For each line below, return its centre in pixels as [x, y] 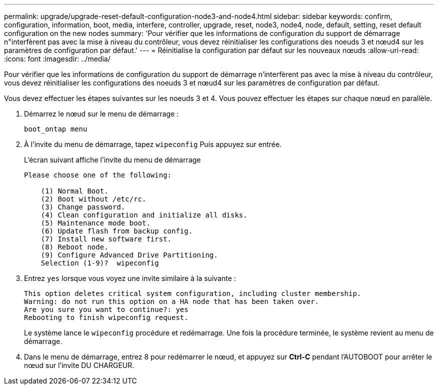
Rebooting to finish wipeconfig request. [106, 317]
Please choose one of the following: [98, 175]
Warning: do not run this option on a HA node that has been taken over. [172, 301]
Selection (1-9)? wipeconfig [100, 263]
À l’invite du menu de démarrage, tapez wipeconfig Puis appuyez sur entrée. [153, 144]
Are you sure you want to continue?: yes [106, 309]
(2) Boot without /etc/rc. [93, 199]
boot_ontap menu [56, 129]
